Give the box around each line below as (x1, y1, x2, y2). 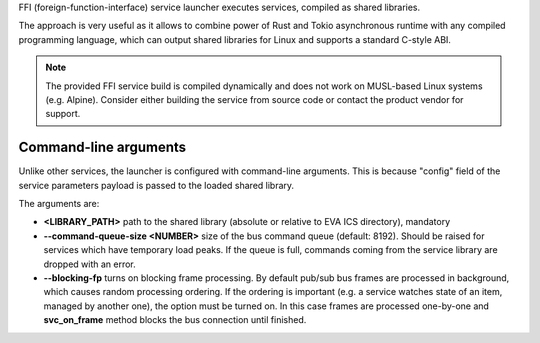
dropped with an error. (43, 258, 137, 270)
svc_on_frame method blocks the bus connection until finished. (43, 314, 307, 326)
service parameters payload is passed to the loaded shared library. (18, 179, 295, 191)
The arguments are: (18, 198, 100, 210)
